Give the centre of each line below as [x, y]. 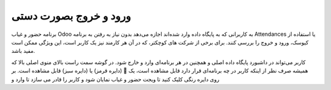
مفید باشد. [23, 51]
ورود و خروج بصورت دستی [71, 16]
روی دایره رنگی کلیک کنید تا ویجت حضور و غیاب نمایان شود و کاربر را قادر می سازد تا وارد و [116, 79]
